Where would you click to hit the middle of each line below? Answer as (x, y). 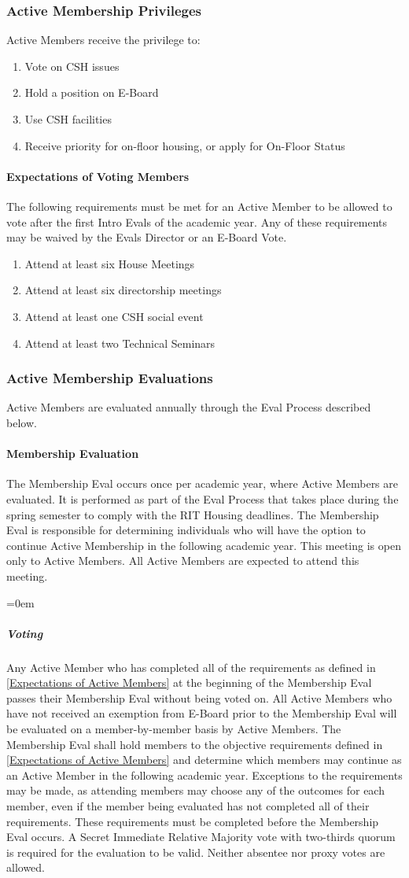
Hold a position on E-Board (92, 92)
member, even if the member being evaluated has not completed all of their (188, 806)
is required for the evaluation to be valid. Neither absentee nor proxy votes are (196, 852)
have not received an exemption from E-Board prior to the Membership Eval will (202, 713)
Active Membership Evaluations (110, 378)
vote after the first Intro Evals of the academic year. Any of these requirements (197, 221)
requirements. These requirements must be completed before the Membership (193, 821)
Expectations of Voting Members (98, 176)
